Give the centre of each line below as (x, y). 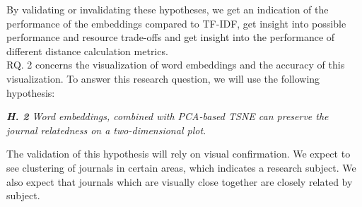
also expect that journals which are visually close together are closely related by (180, 181)
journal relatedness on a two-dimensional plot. (106, 130)
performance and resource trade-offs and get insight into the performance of (171, 37)
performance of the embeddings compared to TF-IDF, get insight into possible (176, 23)
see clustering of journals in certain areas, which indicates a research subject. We (181, 167)
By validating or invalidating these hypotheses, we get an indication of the (168, 9)
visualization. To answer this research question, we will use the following (163, 78)
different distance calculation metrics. (87, 51)
